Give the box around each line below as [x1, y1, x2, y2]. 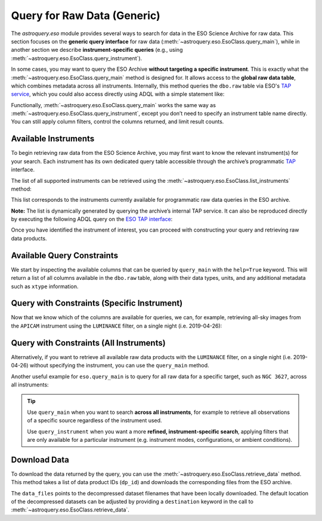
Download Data [11, 454, 70, 464]
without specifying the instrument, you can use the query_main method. [30, 362, 209, 369]
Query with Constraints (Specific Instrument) [11, 298, 183, 308]
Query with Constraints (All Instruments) [11, 338, 166, 348]
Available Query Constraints [11, 250, 119, 260]
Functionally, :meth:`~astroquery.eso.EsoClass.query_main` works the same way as [11, 101, 216, 108]
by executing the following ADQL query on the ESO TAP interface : [11, 216, 173, 223]
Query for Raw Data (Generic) [11, 9, 160, 22]
